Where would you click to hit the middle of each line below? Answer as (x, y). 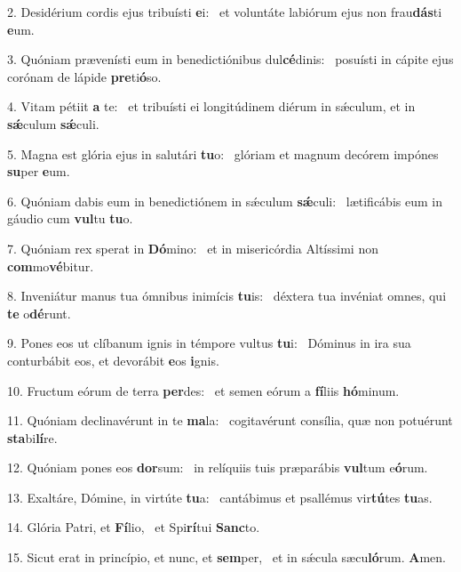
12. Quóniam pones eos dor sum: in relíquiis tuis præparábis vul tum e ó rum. (218, 467)
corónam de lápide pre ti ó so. (84, 76)
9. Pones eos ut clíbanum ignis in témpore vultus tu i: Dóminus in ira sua (209, 343)
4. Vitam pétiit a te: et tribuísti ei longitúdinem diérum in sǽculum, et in (211, 106)
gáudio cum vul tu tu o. (70, 218)
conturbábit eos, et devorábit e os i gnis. (113, 360)
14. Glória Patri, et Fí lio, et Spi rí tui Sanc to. (134, 527)
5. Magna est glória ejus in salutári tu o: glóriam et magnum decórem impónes (223, 153)
